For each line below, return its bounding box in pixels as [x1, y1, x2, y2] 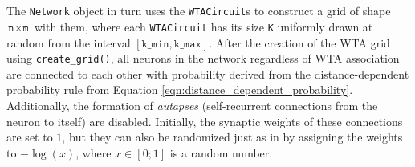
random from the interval [6, 34, 131, 51]
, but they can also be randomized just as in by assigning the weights [62, 128, 403, 145]
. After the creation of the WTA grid [209, 34, 390, 51]
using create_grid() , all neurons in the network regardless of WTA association [6, 50, 400, 67]
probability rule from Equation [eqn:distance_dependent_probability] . [6, 81, 353, 98]
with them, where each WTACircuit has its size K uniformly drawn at [34, 18, 373, 35]
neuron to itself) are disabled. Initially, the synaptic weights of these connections [6, 112, 403, 129]
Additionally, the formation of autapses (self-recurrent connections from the [6, 96, 378, 113]
